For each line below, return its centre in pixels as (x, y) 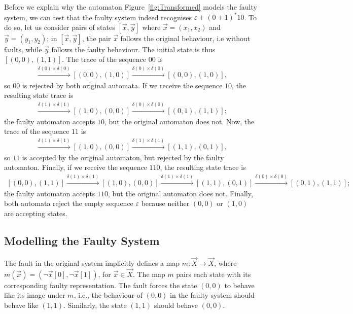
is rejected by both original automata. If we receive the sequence (122, 85)
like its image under (35, 295)
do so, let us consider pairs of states (60, 27)
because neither (165, 203)
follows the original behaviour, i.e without (185, 38)
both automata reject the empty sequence (69, 203)
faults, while (23, 49)
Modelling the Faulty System (82, 240)
